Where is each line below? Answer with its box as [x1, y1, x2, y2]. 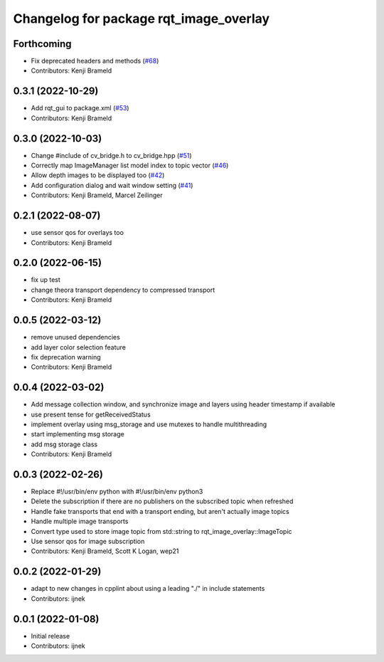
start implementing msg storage [31, 430, 124, 438]
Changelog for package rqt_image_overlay [13, 11, 270, 26]
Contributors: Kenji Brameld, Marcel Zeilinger [31, 191, 163, 199]
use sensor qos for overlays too [31, 228, 124, 237]
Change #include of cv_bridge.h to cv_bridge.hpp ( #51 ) [31, 151, 192, 159]
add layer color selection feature [31, 342, 127, 352]
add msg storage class [31, 440, 98, 448]
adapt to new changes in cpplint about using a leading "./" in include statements [31, 584, 265, 593]
